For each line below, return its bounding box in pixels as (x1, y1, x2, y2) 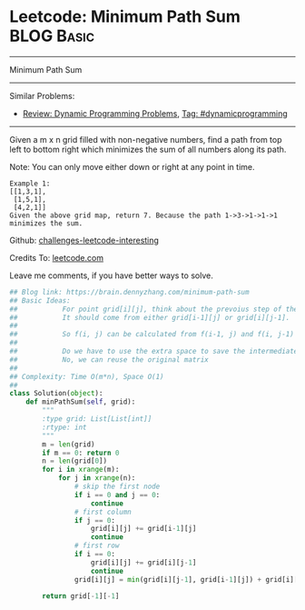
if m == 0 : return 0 (42, 448, 120, 457)
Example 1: (9, 179, 51, 188)
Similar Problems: (9, 90, 75, 101)
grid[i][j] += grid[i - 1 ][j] (90, 525, 197, 534)
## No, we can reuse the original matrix (9, 355, 209, 365)
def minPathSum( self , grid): (25, 397, 136, 406)
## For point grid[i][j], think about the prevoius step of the (9, 305, 299, 314)
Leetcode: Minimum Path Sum (9, 6, 241, 27)
